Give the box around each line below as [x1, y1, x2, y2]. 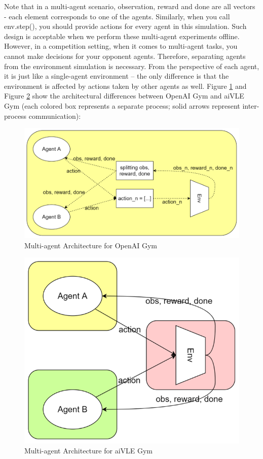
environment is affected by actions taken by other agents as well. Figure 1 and [4, 80, 247, 91]
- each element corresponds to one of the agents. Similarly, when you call [4, 11, 230, 21]
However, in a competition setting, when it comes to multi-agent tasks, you [4, 41, 238, 51]
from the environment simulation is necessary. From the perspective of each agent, [4, 60, 259, 71]
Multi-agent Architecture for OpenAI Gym [24, 240, 157, 250]
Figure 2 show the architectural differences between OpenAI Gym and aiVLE [4, 90, 244, 101]
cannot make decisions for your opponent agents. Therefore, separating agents [4, 50, 246, 61]
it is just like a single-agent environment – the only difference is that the [4, 71, 229, 81]
